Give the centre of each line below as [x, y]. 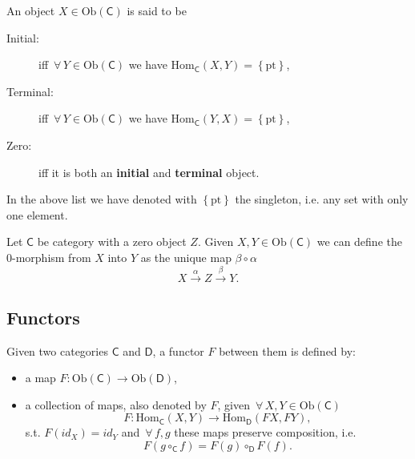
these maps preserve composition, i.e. [265, 432]
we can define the [359, 242]
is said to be [157, 10]
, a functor [178, 350]
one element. [37, 214]
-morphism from [52, 257]
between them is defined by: [287, 350]
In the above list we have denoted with [102, 199]
